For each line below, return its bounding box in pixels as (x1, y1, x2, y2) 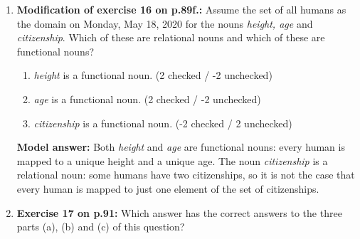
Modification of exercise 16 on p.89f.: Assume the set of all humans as (16, 2, 346, 16)
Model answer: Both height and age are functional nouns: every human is (16, 139, 345, 154)
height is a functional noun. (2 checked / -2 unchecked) (33, 68, 272, 83)
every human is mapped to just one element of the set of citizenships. (16, 181, 319, 196)
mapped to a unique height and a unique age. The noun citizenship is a (16, 153, 328, 168)
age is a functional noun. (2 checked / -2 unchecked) (33, 91, 261, 106)
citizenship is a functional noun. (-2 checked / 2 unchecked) (33, 115, 292, 130)
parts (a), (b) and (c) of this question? (16, 219, 185, 234)
